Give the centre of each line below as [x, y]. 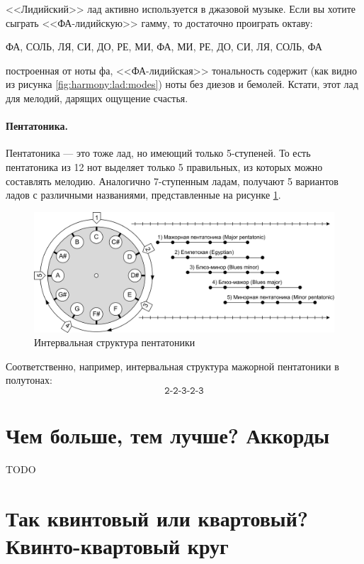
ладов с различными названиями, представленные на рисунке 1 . [143, 195]
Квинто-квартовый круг [117, 545]
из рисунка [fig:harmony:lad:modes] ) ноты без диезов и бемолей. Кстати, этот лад [182, 84]
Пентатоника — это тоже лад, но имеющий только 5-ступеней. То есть [158, 153]
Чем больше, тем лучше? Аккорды [168, 435]
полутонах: [29, 380]
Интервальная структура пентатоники [115, 342]
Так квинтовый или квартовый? [157, 518]
